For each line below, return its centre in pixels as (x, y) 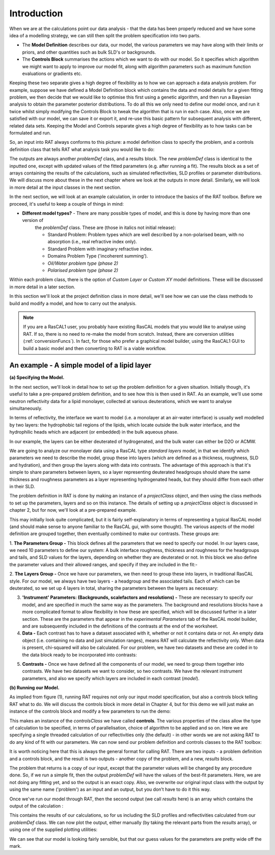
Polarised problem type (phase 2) (83, 270)
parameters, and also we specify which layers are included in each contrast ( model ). (111, 678)
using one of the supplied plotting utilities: (53, 829)
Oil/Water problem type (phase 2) (83, 263)
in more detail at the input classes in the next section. (65, 187)
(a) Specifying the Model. (37, 378)
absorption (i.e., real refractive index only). (92, 242)
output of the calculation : (36, 806)
